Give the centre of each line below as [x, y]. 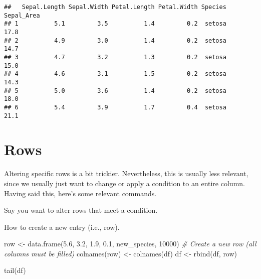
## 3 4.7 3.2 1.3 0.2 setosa [115, 57]
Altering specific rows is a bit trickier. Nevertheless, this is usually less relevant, [126, 173]
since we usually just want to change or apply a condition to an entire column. [124, 183]
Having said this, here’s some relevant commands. [80, 193]
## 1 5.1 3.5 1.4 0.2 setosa [115, 24]
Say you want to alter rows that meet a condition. [81, 210]
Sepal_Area [22, 15]
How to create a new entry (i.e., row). [62, 227]
